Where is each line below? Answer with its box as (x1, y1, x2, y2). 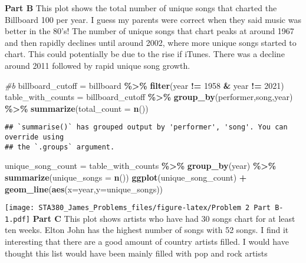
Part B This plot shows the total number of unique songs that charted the (5, 2, 277, 14)
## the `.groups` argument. (5, 142, 115, 151)
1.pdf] (5, 215, 30, 224)
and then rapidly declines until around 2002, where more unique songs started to (5, 36, 297, 48)
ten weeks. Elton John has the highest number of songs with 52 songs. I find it (5, 224, 289, 236)
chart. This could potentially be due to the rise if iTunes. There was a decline (5, 48, 285, 60)
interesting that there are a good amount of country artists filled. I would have (5, 235, 289, 247)
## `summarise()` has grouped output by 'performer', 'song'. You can (5, 123, 288, 132)
